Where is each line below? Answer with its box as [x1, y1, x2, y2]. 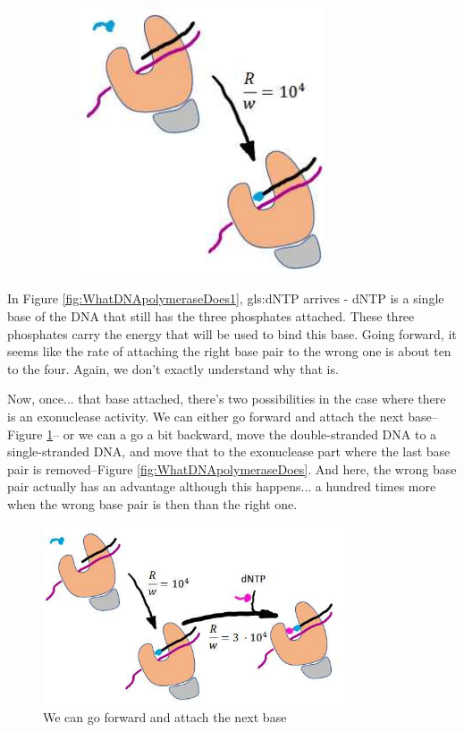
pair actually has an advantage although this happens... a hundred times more [7, 477, 436, 496]
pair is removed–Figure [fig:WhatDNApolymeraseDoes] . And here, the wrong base [7, 459, 457, 478]
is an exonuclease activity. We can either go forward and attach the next [7, 407, 404, 426]
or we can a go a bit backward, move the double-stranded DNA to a [63, 424, 437, 443]
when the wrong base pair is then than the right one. [7, 494, 298, 513]
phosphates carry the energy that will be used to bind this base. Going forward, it [7, 324, 457, 343]
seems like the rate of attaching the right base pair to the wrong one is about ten [7, 342, 451, 361]
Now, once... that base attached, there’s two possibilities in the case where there [7, 389, 446, 408]
